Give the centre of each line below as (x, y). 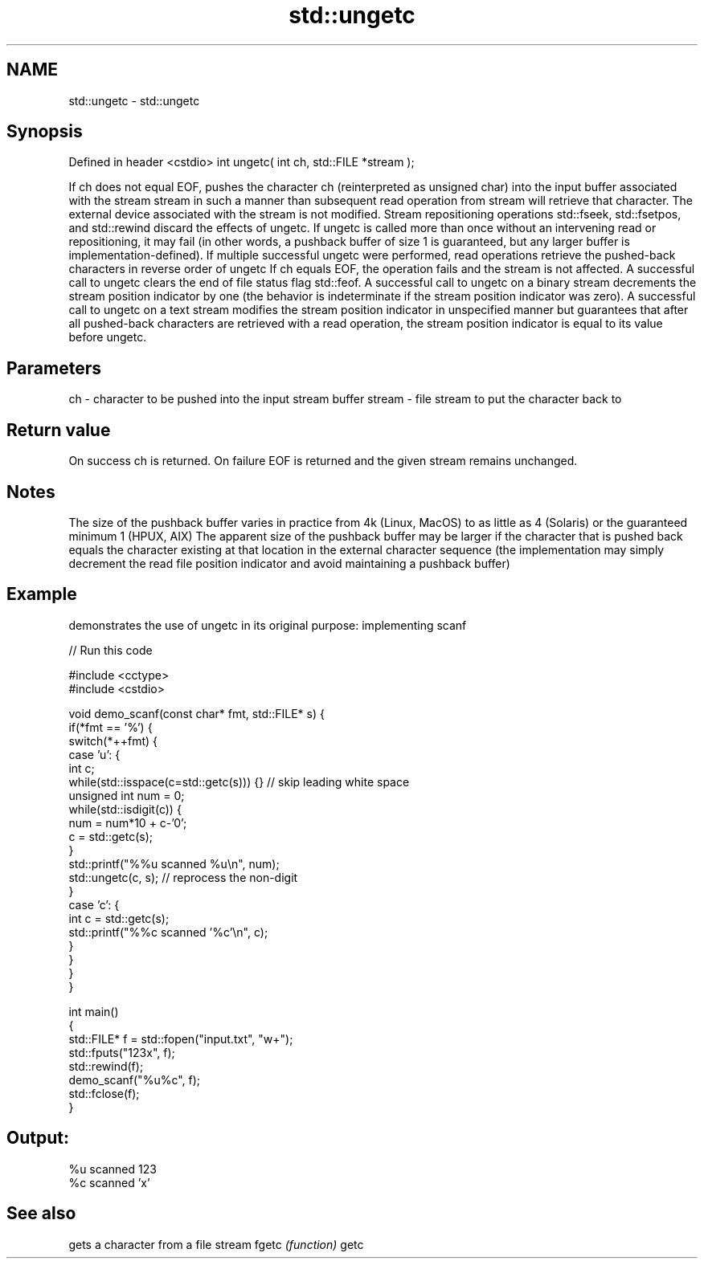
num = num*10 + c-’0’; (128, 822)
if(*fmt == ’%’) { (111, 727)
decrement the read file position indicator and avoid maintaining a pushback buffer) (289, 563)
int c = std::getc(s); (119, 918)
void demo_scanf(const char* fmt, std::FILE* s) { (196, 713)
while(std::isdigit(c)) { (125, 809)
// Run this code (111, 650)
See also (41, 1214)
